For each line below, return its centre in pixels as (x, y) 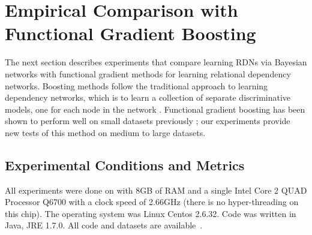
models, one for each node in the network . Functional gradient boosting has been (155, 109)
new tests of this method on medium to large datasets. (105, 132)
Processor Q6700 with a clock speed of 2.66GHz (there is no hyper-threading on (152, 202)
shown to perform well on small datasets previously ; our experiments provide (148, 121)
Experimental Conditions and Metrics (125, 165)
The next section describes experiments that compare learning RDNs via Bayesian (156, 62)
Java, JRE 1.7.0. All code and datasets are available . (104, 225)
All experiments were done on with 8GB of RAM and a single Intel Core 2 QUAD (156, 190)
